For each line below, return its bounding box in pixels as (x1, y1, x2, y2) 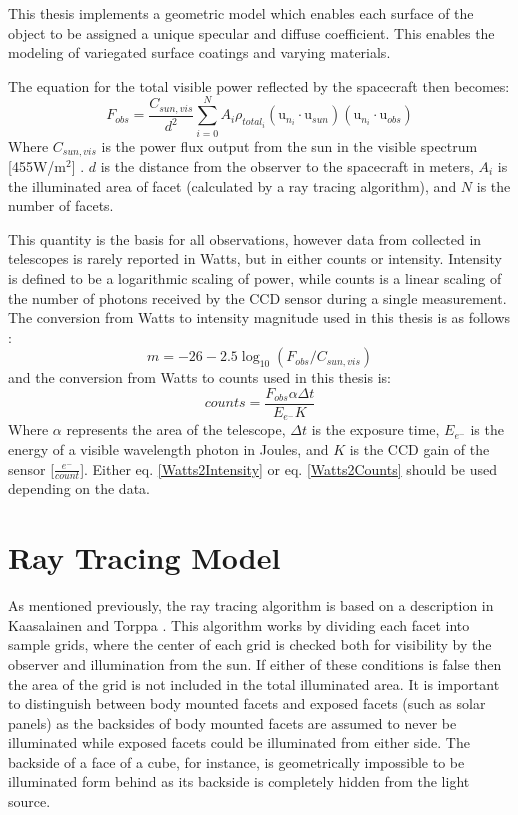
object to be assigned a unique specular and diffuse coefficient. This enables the (8, 22, 495, 43)
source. (8, 791, 51, 812)
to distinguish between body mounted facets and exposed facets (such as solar (8, 693, 486, 714)
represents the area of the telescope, (66, 419, 286, 440)
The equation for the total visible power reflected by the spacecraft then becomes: (8, 75, 510, 96)
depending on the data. (8, 478, 150, 499)
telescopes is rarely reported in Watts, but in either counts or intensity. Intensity (8, 248, 502, 269)
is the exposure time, (311, 419, 440, 440)
